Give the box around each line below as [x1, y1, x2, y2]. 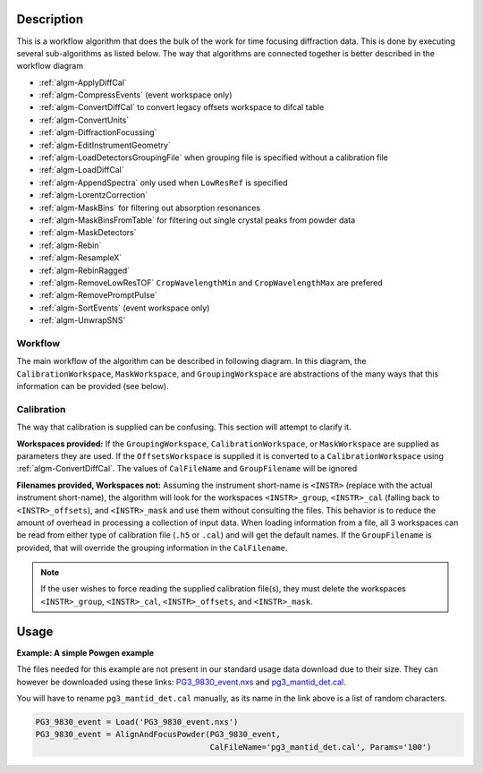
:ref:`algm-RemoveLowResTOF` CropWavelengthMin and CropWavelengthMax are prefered [38, 277, 384, 288]
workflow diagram [16, 61, 84, 72]
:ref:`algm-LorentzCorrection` [38, 190, 148, 200]
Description [16, 12, 84, 27]
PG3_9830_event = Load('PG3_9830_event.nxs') [35, 717, 239, 726]
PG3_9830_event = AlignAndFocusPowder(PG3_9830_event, [35, 729, 281, 740]
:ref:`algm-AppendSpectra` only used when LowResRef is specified [38, 177, 288, 188]
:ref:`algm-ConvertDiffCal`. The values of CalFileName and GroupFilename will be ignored [16, 463, 358, 474]
